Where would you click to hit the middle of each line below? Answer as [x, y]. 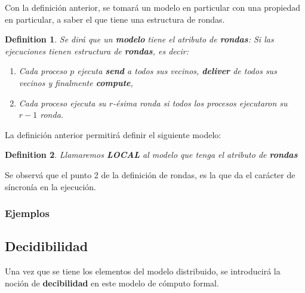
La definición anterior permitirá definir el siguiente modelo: [113, 134]
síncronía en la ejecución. [50, 186]
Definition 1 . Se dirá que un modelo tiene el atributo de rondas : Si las [139, 39]
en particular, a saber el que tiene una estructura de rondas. [115, 19]
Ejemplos [27, 213]
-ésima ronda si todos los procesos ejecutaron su [200, 103]
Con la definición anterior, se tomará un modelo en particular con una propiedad [153, 7]
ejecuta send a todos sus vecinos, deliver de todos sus [177, 71]
